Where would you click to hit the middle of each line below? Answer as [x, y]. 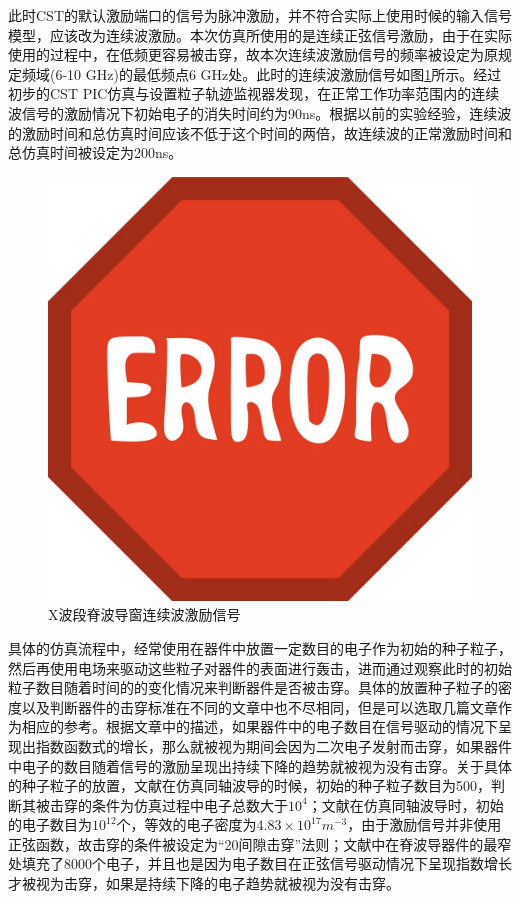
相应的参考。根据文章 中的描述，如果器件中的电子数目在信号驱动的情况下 [259, 726]
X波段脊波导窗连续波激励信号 [144, 614]
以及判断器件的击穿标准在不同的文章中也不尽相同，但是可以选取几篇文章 [259, 706]
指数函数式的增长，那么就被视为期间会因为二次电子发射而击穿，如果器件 [273, 745]
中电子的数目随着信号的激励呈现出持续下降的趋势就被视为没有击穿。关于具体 [260, 765]
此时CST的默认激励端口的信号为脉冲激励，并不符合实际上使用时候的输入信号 [260, 15]
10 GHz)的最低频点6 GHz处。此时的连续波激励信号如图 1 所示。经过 [284, 73]
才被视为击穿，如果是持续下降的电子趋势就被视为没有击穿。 [204, 883]
